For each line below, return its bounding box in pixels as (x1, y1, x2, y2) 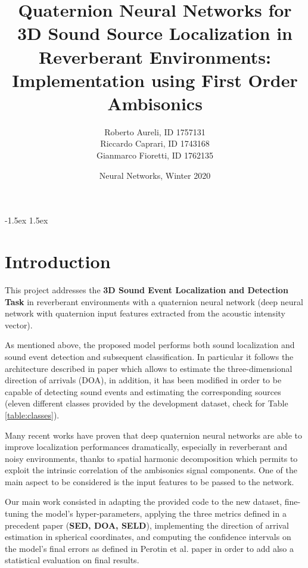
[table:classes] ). (5, 408, 60, 421)
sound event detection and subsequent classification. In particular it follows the (5, 350, 294, 362)
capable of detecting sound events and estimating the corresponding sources (5, 385, 281, 398)
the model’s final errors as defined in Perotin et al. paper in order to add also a (5, 542, 294, 554)
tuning (5, 507, 29, 520)
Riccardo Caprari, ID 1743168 (100, 137, 210, 150)
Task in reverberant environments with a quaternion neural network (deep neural (5, 295, 303, 308)
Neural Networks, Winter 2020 (99, 169, 211, 181)
